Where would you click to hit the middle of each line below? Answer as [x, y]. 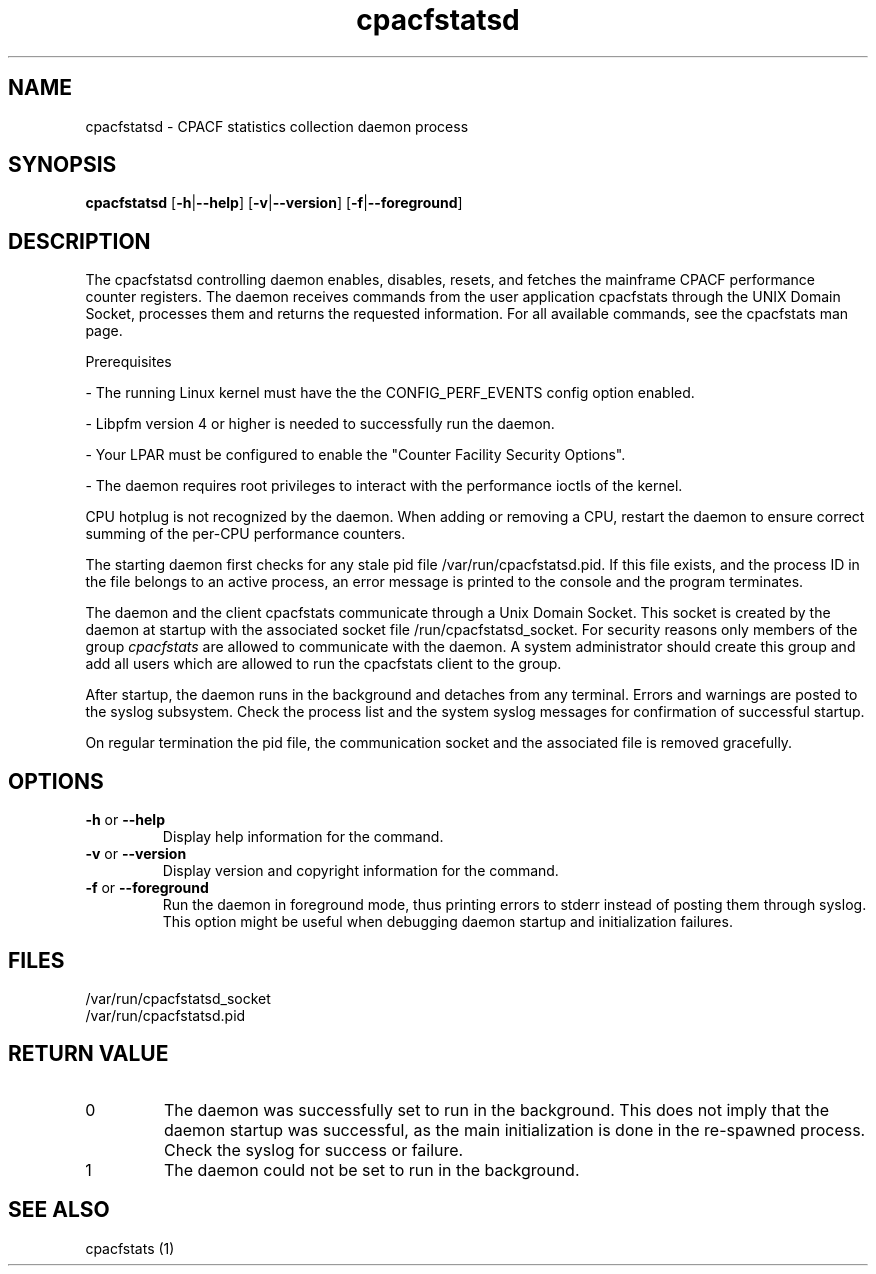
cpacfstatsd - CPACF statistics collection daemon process [277, 126]
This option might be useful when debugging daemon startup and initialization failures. [447, 922]
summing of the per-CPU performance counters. [245, 534]
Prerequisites [128, 362]
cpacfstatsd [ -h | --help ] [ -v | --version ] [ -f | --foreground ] [274, 203]
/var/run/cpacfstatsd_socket [178, 998]
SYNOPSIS [62, 165]
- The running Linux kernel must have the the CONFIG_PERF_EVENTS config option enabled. [390, 393]
